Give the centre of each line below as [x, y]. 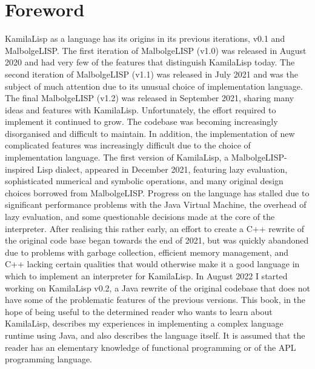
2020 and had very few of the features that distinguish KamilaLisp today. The [150, 62]
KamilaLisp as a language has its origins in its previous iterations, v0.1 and [145, 38]
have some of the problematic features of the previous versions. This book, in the [155, 300]
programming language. [48, 359]
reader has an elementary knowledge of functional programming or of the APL [151, 347]
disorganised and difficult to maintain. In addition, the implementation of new [150, 133]
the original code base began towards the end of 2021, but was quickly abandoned [157, 240]
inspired [20, 169]
